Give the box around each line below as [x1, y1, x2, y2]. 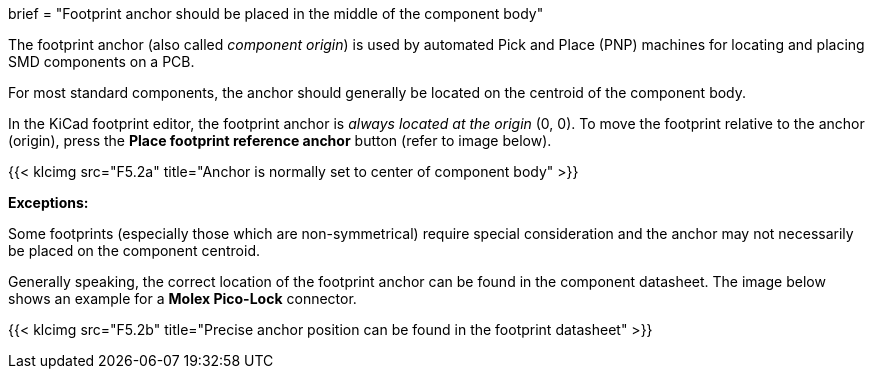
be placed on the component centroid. [8, 242, 261, 259]
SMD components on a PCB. [8, 53, 195, 70]
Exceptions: [8, 194, 89, 211]
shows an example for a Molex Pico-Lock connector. [8, 290, 357, 307]
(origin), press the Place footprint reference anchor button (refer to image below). [8, 132, 552, 149]
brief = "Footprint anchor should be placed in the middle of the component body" [8, 5, 544, 22]
